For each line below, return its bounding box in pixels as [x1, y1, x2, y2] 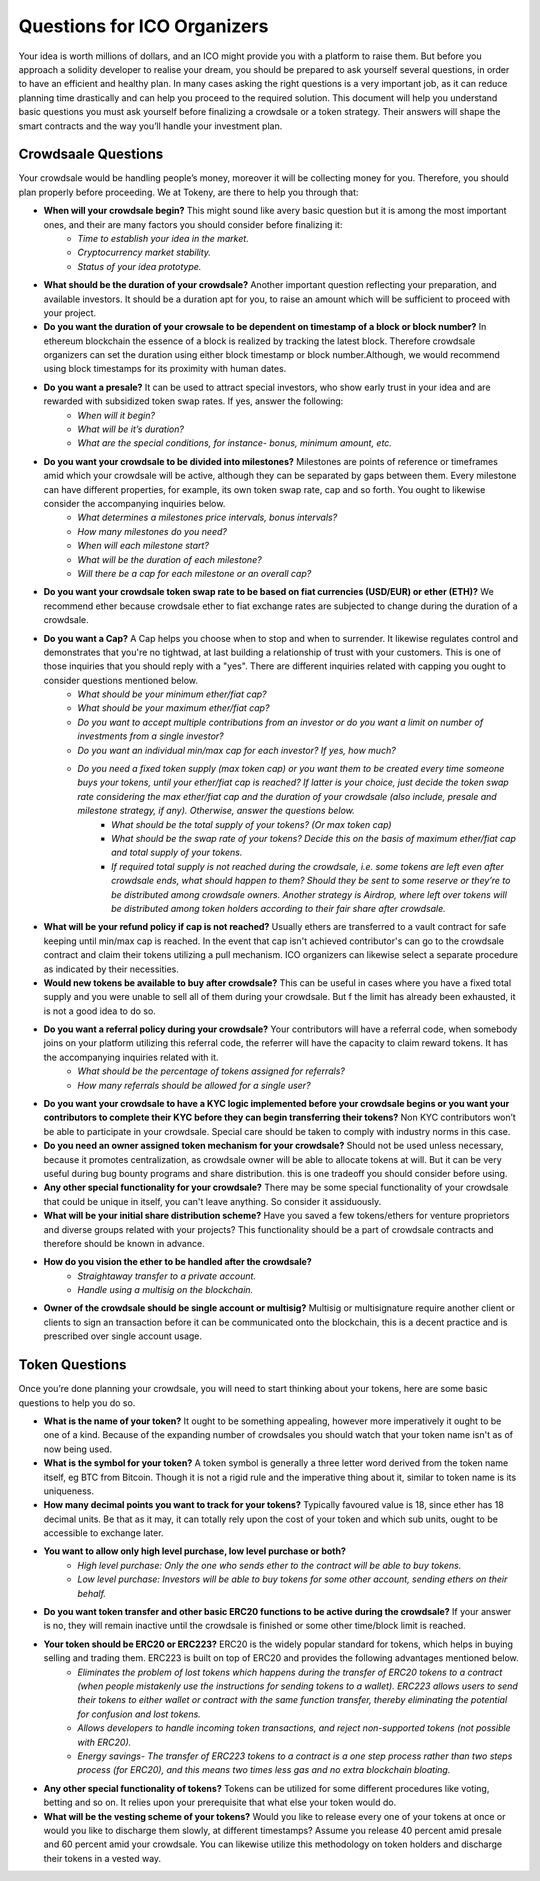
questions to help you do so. [18, 1396, 136, 1409]
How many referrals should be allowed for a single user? [77, 1079, 311, 1091]
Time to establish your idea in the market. [77, 232, 249, 244]
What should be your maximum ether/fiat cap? [77, 702, 270, 714]
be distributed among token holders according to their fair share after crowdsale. [111, 902, 447, 914]
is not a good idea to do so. [43, 1005, 157, 1017]
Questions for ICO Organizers [18, 15, 269, 37]
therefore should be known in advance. [43, 1237, 205, 1249]
